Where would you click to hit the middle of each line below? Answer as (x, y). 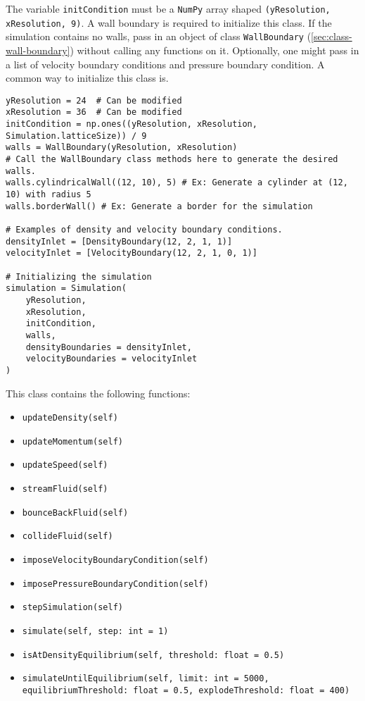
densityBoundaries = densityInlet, (109, 347)
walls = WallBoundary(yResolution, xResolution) (122, 148)
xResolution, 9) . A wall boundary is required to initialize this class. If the (169, 22)
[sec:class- (332, 36)
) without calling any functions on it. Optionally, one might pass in (214, 50)
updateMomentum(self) (72, 441)
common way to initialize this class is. (87, 78)
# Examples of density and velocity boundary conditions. (144, 229)
